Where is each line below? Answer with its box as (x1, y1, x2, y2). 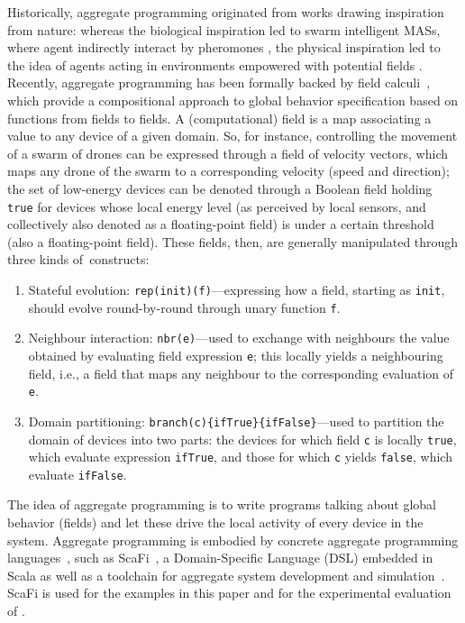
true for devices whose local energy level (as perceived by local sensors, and (7, 197, 426, 215)
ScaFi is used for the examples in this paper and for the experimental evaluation (7, 583, 451, 602)
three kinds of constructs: (7, 250, 150, 269)
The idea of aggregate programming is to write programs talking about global (7, 495, 437, 514)
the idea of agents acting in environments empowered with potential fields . (7, 55, 423, 74)
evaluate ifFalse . (28, 464, 127, 483)
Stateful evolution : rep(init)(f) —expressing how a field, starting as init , (28, 279, 445, 298)
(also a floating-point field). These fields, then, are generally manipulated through (7, 232, 459, 251)
